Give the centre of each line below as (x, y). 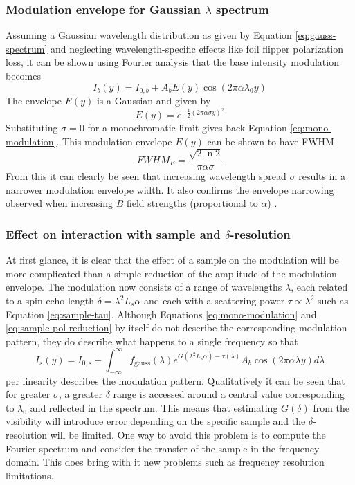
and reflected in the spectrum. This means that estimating (154, 407)
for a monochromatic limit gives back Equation (187, 128)
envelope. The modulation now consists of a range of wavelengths (144, 287)
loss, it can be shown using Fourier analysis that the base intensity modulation (172, 62)
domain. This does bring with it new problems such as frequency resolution (165, 462)
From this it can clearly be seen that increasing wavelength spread (146, 176)
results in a (322, 176)
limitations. (30, 475)
